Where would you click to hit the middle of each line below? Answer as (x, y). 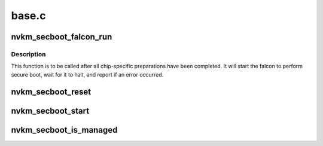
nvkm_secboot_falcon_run (62, 37)
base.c (28, 16)
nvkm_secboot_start (50, 111)
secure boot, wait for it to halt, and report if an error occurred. (87, 74)
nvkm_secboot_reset (51, 92)
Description (28, 54)
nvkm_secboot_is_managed (64, 130)
